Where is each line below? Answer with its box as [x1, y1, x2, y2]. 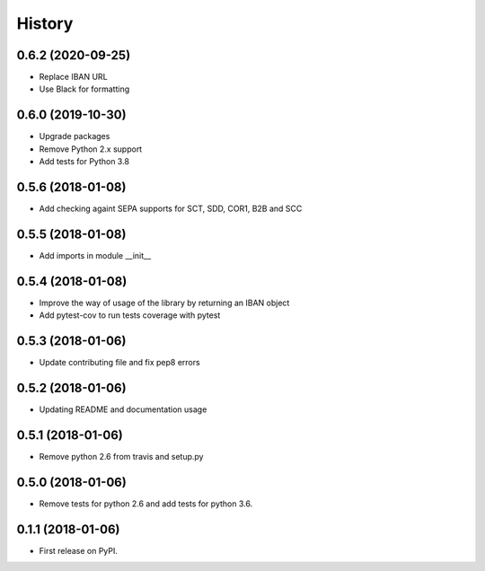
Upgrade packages [39, 131, 110, 142]
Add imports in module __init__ [39, 250, 152, 260]
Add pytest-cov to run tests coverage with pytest [39, 310, 221, 321]
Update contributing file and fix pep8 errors [39, 357, 201, 368]
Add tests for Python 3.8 [39, 156, 130, 167]
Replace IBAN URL [39, 72, 108, 83]
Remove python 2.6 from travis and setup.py [39, 451, 204, 461]
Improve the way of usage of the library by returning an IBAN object [39, 297, 290, 308]
